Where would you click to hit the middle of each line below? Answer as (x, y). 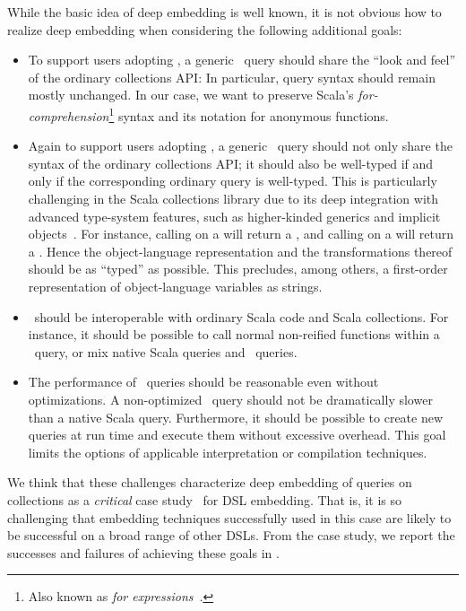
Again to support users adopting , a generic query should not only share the (240, 146)
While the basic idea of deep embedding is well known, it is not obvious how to (224, 12)
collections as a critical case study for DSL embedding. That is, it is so (205, 499)
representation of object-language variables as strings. (175, 286)
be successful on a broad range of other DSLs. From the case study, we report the (231, 535)
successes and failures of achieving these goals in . (143, 552)
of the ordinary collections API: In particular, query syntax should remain (232, 77)
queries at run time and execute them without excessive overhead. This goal (237, 435)
